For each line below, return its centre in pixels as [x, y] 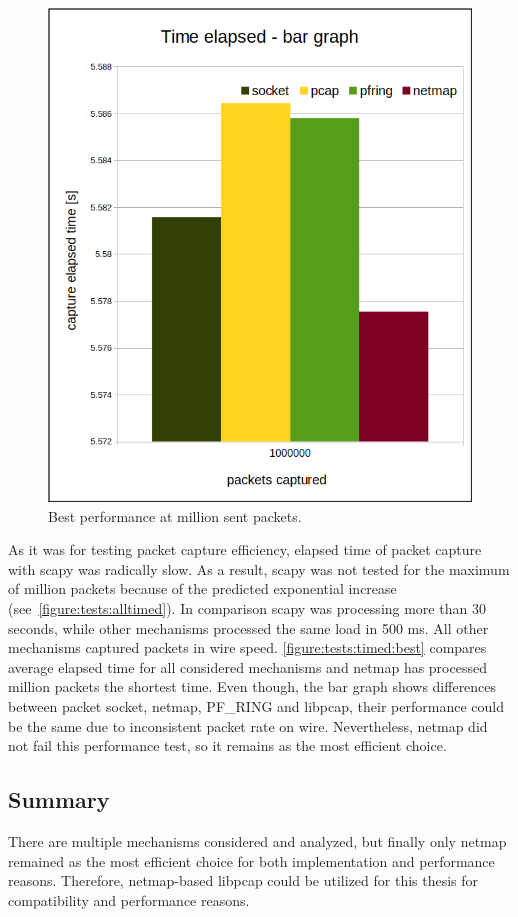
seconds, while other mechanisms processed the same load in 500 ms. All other [248, 627]
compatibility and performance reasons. [129, 899]
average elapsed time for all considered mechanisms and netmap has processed [247, 666]
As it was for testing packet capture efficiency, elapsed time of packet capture [245, 549]
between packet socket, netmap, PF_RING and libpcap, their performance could [256, 706]
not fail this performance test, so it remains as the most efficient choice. [227, 745]
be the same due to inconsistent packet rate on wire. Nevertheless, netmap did [248, 725]
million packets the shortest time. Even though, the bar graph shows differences [252, 686]
